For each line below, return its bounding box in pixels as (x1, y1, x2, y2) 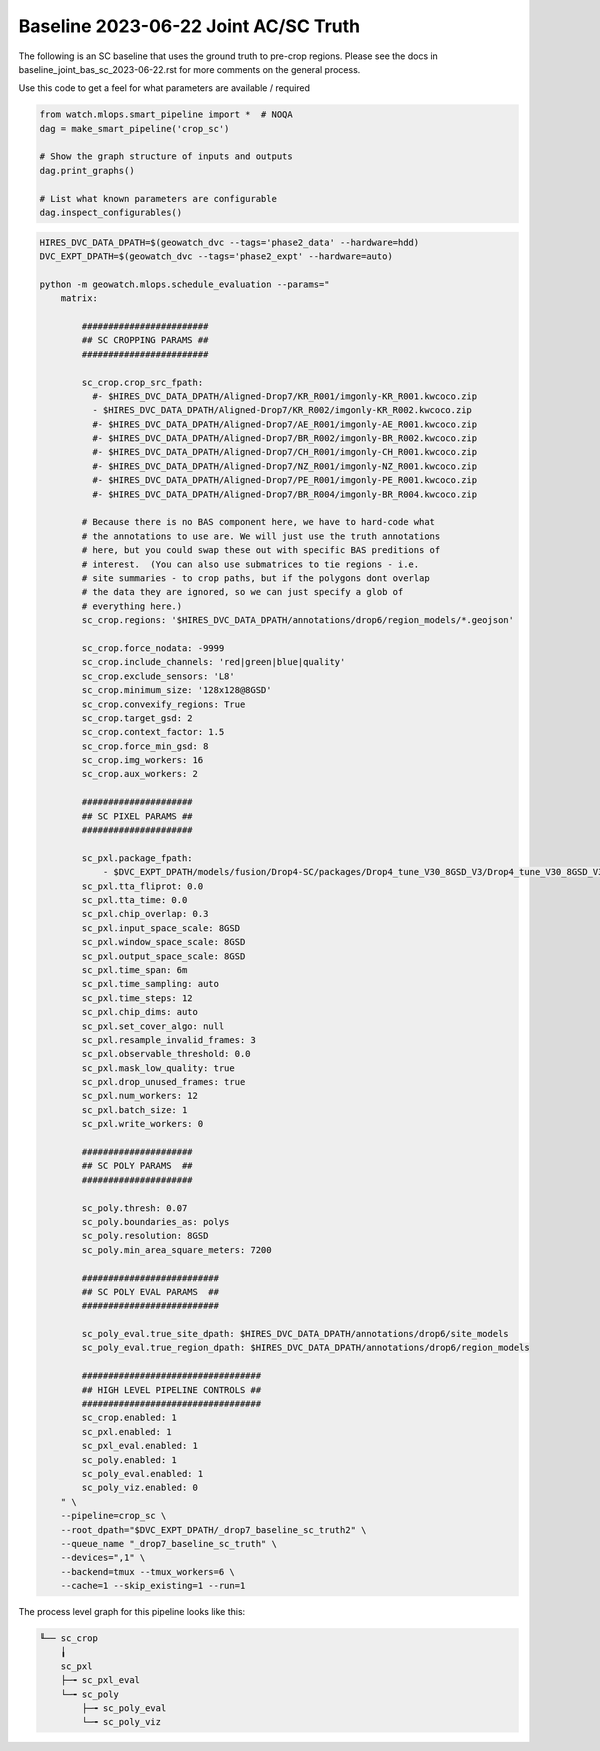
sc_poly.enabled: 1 (81, 1454, 177, 1465)
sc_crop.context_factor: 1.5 (81, 726, 225, 738)
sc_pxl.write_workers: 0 (81, 1118, 204, 1130)
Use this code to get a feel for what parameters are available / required (18, 82, 310, 94)
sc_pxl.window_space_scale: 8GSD (81, 936, 246, 948)
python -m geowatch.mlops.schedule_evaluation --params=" (39, 278, 330, 290)
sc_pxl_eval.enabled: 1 (81, 1440, 199, 1452)
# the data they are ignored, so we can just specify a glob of (81, 586, 404, 598)
